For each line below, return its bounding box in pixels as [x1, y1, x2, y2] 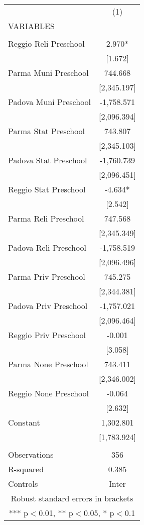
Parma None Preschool [8, 358, 88, 370]
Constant [8, 416, 40, 428]
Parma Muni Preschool [8, 67, 89, 78]
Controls [8, 478, 38, 489]
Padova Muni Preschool [8, 96, 91, 108]
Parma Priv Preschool [8, 271, 85, 282]
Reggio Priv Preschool [8, 329, 86, 341]
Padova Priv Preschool [8, 300, 88, 311]
